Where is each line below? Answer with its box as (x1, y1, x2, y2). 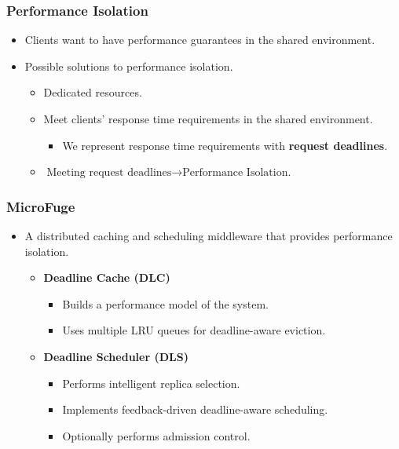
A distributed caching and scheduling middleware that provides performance (24, 228, 393, 243)
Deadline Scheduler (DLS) (43, 348, 189, 364)
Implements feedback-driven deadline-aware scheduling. (62, 401, 328, 418)
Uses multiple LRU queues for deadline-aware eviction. (62, 322, 326, 338)
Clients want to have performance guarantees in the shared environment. (24, 31, 375, 48)
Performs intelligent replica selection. (62, 374, 240, 391)
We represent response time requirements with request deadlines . (62, 137, 388, 153)
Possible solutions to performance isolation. (24, 57, 233, 74)
